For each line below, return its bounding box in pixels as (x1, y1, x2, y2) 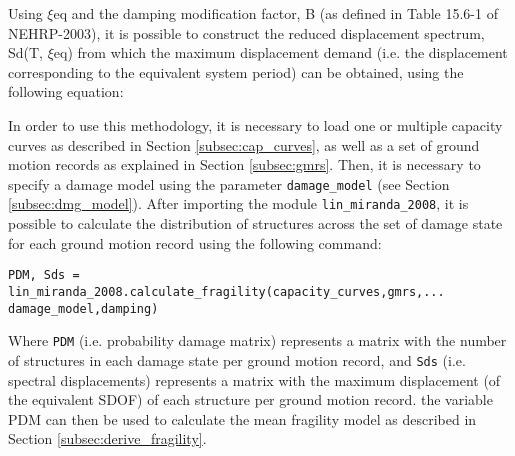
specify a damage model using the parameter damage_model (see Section (8, 173, 450, 194)
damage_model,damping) (8, 301, 159, 316)
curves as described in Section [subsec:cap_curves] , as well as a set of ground (8, 134, 480, 155)
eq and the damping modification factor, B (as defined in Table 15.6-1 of (53, 3, 498, 23)
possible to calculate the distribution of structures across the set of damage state (8, 213, 503, 234)
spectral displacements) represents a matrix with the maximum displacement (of (8, 369, 501, 390)
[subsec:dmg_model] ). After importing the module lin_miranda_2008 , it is (8, 193, 469, 214)
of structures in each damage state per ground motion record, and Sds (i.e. (8, 349, 466, 370)
